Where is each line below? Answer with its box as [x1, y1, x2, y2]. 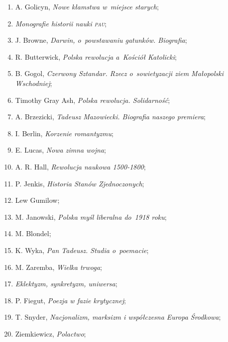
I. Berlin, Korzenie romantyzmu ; [15, 128, 114, 138]
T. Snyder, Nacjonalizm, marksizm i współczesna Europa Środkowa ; [15, 312, 221, 322]
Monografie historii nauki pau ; [15, 18, 107, 28]
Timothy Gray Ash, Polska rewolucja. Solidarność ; [15, 94, 170, 105]
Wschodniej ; [15, 78, 52, 88]
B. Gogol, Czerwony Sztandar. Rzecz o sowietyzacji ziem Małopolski [15, 68, 224, 79]
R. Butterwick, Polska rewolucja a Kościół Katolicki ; [15, 51, 177, 62]
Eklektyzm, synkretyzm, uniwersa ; [15, 278, 117, 289]
